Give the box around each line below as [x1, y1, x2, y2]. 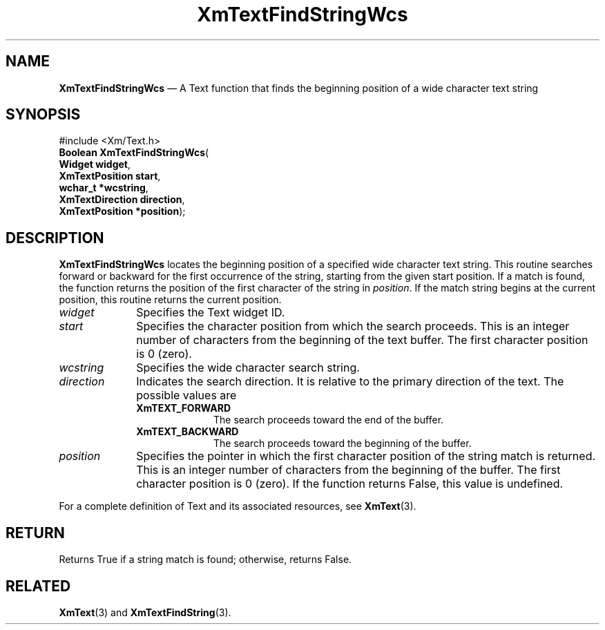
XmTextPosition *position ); [59, 205, 186, 218]
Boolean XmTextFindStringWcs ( [59, 146, 209, 159]
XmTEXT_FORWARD [136, 402, 231, 414]
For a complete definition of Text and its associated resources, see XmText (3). [59, 500, 416, 513]
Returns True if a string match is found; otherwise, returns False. [59, 553, 352, 566]
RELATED [6, 577, 71, 595]
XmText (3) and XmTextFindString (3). [59, 606, 231, 618]
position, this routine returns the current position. [59, 294, 282, 306]
